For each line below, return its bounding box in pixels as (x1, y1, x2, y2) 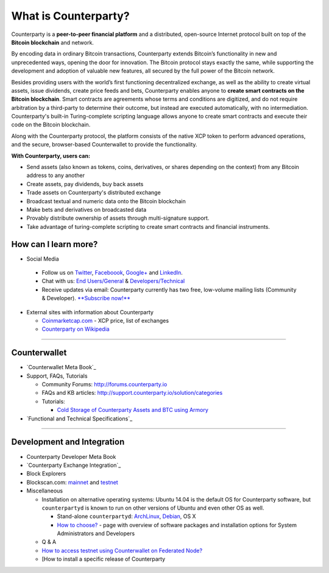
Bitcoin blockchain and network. (11, 38, 94, 46)
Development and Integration (11, 437, 125, 447)
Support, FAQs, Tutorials (26, 372, 88, 380)
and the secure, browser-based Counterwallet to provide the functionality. (11, 141, 197, 148)
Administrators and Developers (57, 530, 135, 537)
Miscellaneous (26, 487, 63, 494)
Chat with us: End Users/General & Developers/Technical (41, 278, 185, 285)
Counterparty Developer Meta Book (26, 453, 116, 460)
